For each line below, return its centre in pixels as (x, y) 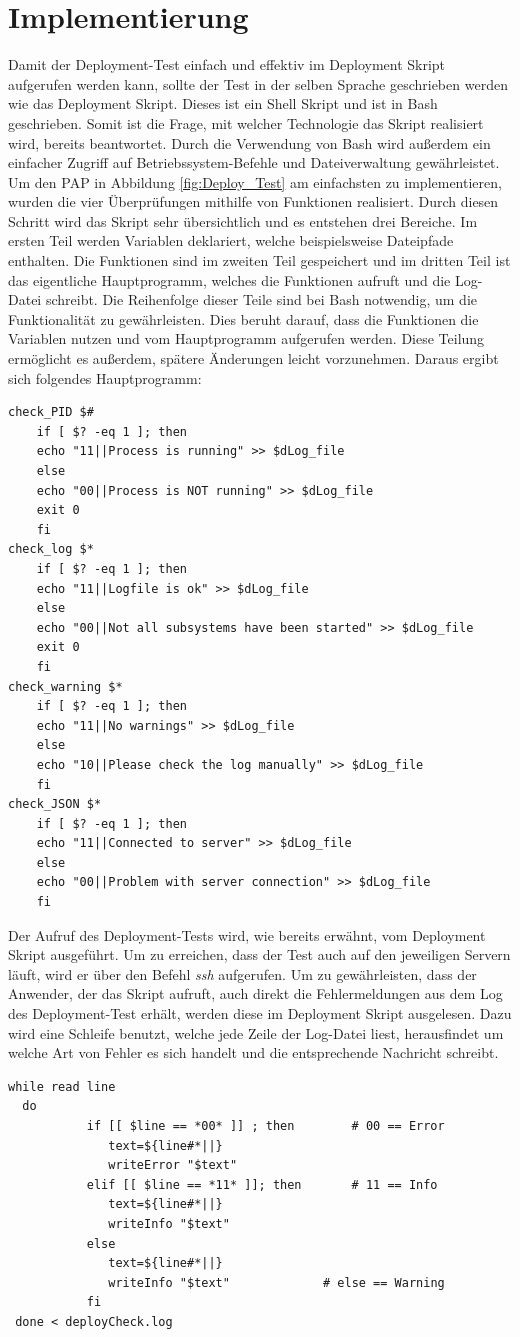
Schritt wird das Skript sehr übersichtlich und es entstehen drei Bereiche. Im (243, 220)
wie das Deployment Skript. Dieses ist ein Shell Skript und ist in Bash (223, 103)
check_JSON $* (55, 804)
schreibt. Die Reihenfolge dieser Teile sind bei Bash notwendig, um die (261, 299)
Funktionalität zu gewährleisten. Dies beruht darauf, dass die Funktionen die (243, 318)
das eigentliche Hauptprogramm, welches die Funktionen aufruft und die (229, 279)
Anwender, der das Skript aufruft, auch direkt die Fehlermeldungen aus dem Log (255, 993)
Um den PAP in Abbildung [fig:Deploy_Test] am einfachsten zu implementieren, (255, 181)
